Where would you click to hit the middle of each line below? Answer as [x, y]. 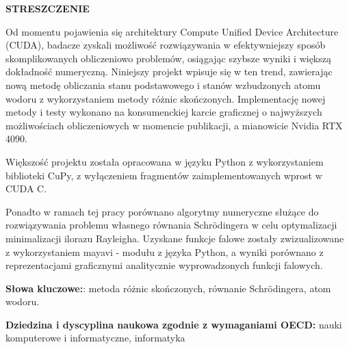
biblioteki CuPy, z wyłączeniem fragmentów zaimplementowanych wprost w [164, 175]
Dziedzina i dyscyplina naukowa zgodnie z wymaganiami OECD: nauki [174, 324]
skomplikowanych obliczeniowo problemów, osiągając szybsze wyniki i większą [168, 58]
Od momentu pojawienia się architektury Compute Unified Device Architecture [172, 31]
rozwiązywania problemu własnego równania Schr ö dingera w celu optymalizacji [171, 225]
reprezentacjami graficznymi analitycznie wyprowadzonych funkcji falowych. [164, 265]
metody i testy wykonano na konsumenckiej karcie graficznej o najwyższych [164, 112]
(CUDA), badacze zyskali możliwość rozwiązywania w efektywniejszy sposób [166, 45]
